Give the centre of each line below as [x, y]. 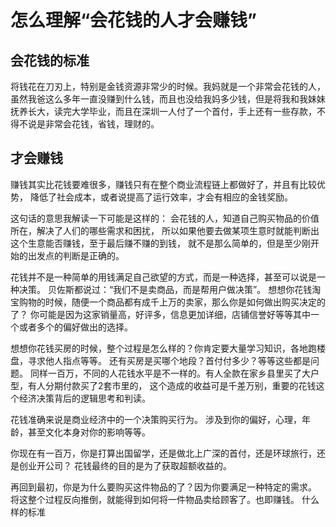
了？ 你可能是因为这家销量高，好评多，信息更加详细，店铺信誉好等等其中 [160, 314]
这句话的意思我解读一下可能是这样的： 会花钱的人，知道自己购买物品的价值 [165, 218]
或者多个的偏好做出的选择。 [75, 327]
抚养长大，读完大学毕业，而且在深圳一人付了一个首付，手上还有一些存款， [163, 111]
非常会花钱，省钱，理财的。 [102, 124]
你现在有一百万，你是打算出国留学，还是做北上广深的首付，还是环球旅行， [163, 453]
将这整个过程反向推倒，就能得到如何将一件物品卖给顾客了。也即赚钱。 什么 [165, 499]
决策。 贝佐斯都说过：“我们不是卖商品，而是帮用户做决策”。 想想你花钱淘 [170, 289]
